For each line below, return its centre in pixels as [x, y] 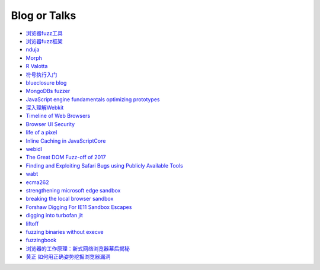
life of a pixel [41, 133]
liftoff [32, 224]
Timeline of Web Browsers [58, 116]
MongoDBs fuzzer [48, 91]
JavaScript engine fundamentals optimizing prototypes [93, 99]
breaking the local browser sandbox [70, 199]
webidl [34, 149]
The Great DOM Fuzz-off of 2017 [66, 157]
